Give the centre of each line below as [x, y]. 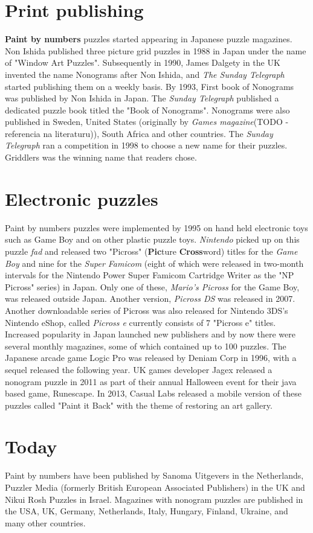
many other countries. [45, 522]
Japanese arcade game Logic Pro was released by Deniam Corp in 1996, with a [151, 358]
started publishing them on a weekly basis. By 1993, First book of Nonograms [150, 86]
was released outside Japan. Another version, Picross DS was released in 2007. [150, 298]
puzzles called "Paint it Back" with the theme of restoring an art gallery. [139, 405]
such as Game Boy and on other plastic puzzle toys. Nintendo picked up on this [152, 239]
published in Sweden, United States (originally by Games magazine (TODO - [147, 122]
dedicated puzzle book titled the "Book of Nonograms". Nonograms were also [147, 110]
